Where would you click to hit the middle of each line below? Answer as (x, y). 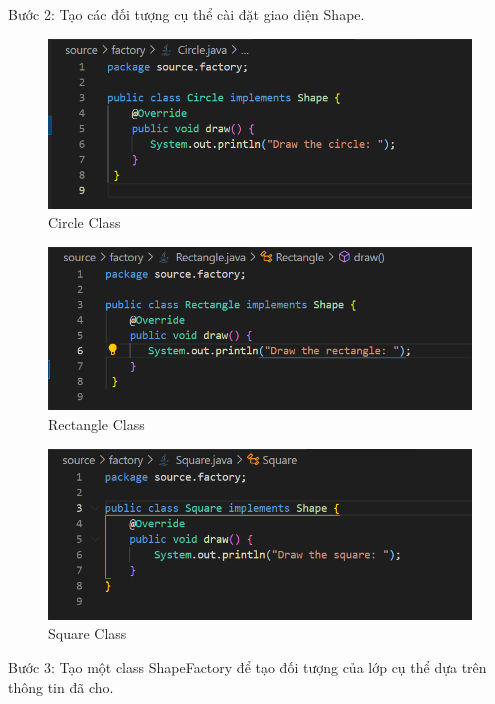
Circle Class (84, 222)
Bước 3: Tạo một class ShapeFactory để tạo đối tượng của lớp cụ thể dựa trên (247, 666)
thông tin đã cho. (61, 686)
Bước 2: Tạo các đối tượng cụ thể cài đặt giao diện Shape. (186, 14)
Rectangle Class (96, 424)
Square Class (87, 633)
